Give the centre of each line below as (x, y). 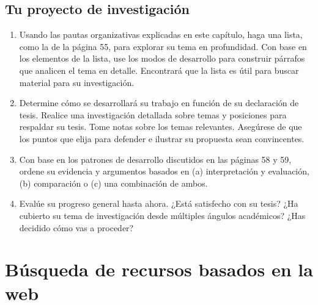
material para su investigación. (77, 82)
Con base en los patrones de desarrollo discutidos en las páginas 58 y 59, (155, 159)
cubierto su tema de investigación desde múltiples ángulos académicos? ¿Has (162, 215)
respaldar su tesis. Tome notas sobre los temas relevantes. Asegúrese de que (161, 127)
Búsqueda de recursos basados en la (159, 269)
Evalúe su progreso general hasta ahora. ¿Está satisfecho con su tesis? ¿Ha (159, 203)
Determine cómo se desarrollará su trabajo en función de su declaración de (159, 103)
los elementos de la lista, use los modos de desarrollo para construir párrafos (162, 58)
